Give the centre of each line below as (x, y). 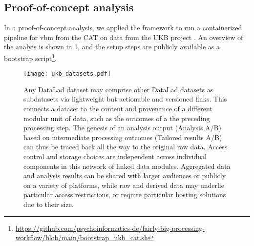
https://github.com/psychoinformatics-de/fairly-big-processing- (110, 228)
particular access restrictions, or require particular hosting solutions (125, 195)
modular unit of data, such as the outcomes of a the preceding (117, 118)
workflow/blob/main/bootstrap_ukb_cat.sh (82, 237)
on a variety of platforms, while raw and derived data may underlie (124, 185)
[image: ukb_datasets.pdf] (67, 74)
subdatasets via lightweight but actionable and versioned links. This (125, 99)
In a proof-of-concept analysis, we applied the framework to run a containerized (123, 28)
